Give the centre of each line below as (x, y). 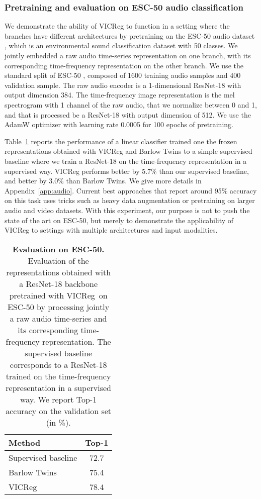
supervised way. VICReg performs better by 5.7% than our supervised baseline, (127, 171)
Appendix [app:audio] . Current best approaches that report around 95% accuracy (131, 190)
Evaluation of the (58, 260)
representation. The (77, 341)
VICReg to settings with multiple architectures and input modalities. (111, 230)
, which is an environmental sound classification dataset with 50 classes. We (121, 45)
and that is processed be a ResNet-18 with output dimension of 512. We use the (128, 114)
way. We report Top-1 (59, 399)
